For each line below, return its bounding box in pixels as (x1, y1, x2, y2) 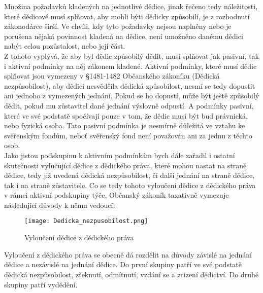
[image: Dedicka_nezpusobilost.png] (24, 217, 148, 225)
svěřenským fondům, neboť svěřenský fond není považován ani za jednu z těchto (4, 130, 252, 140)
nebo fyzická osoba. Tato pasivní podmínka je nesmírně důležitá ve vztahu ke (4, 120, 245, 131)
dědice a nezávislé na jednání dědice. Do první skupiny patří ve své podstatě (4, 259, 242, 270)
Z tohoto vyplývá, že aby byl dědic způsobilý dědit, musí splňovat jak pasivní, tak (4, 50, 259, 61)
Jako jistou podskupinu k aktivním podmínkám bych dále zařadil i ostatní (4, 150, 235, 160)
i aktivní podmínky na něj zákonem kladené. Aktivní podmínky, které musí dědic (4, 60, 257, 71)
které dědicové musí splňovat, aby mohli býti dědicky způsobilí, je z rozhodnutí (4, 11, 250, 21)
